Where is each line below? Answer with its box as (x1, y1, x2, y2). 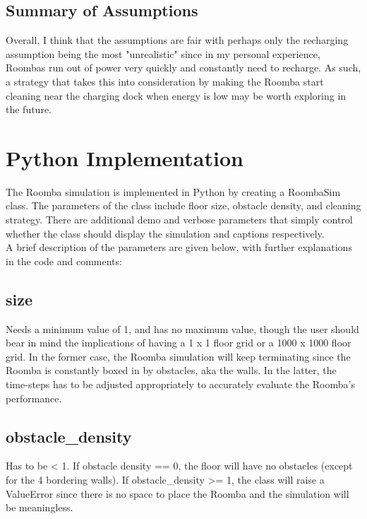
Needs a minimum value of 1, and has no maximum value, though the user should (6, 321, 359, 336)
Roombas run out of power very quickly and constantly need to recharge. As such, (6, 60, 361, 75)
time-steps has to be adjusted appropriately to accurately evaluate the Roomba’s (6, 377, 355, 392)
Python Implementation (6, 143, 243, 172)
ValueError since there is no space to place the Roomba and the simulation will (6, 486, 349, 501)
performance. (6, 390, 62, 405)
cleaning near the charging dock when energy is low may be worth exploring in (6, 88, 347, 103)
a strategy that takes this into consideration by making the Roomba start (6, 74, 324, 88)
